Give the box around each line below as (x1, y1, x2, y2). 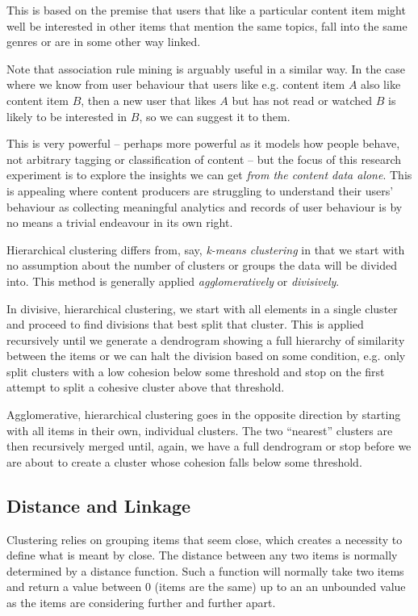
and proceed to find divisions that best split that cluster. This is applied (6, 316, 364, 333)
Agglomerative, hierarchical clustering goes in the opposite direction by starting (6, 406, 401, 423)
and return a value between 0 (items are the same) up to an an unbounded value (6, 578, 406, 595)
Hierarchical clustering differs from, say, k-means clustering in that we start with (6, 241, 405, 258)
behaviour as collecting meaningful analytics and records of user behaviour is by (6, 198, 403, 215)
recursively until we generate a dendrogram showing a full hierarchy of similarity (6, 331, 405, 348)
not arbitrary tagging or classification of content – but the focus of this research (6, 150, 402, 167)
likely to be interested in (6, 107, 127, 124)
